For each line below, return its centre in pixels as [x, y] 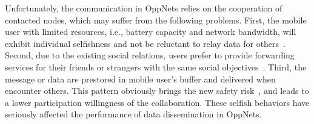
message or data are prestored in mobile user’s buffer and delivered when [140, 79]
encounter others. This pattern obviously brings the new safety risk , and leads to [157, 91]
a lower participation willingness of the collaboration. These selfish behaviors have [157, 102]
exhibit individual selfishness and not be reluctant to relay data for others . [145, 43]
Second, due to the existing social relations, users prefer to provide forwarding [150, 55]
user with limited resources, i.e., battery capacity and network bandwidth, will [151, 32]
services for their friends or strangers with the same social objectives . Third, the [156, 67]
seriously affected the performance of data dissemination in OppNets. [133, 114]
